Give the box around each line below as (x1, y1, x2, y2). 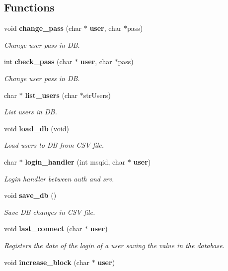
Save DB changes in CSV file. (4, 206, 95, 217)
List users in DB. (4, 106, 57, 117)
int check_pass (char (4, 56, 73, 67)
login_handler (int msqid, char (25, 156, 126, 167)
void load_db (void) (4, 123, 69, 133)
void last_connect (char (4, 223, 82, 234)
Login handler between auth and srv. (4, 173, 114, 183)
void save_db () (4, 190, 57, 200)
